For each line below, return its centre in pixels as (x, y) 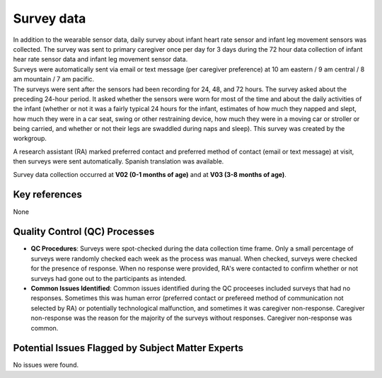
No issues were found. (46, 365)
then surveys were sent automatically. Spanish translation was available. (118, 161)
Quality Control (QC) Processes (84, 232)
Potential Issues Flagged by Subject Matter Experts (128, 348)
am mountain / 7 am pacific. (54, 79)
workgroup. (30, 139)
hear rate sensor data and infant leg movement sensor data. (100, 59)
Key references (48, 195)
